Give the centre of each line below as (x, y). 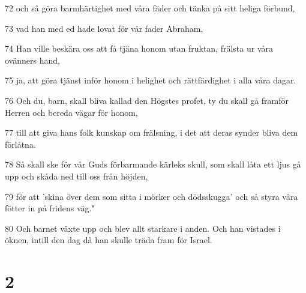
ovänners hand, (32, 60)
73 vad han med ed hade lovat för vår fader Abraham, (104, 28)
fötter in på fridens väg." (50, 208)
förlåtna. (20, 144)
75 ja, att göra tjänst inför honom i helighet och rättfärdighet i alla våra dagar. (151, 80)
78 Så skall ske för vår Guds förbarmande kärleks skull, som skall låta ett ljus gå (153, 164)
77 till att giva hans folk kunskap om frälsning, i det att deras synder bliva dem (151, 132)
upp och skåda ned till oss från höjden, (76, 176)
